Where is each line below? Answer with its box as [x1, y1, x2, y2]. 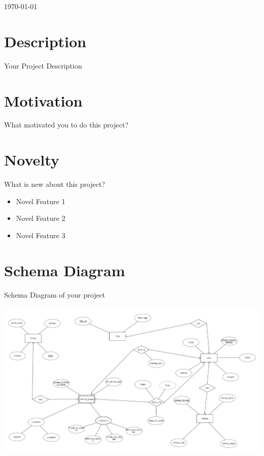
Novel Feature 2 [16, 213, 65, 223]
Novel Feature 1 [16, 196, 65, 206]
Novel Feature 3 [16, 230, 65, 240]
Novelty [4, 149, 59, 170]
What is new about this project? [4, 179, 105, 189]
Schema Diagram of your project [4, 289, 106, 300]
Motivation [4, 90, 83, 111]
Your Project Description [4, 60, 82, 71]
